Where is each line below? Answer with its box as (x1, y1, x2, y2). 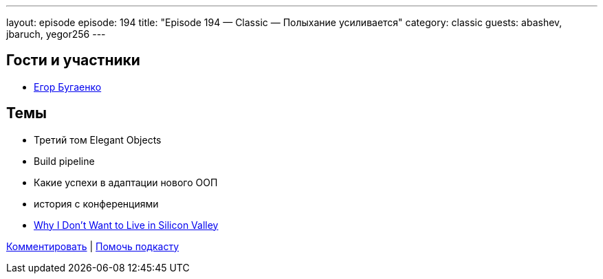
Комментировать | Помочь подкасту (6, 240, 179, 252)
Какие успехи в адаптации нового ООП (34, 176, 218, 188)
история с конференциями (34, 197, 159, 210)
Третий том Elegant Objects (34, 133, 162, 146)
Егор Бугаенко (34, 80, 102, 93)
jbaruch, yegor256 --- (6, 28, 106, 40)
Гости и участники (6, 52, 140, 69)
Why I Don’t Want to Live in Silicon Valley (34, 219, 219, 231)
